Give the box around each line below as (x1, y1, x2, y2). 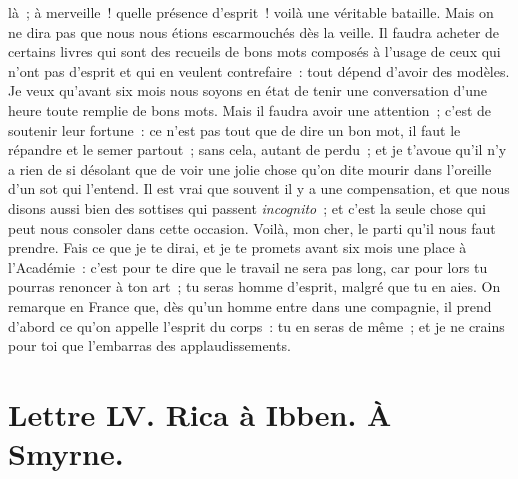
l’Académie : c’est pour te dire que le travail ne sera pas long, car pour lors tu (8, 256, 488, 277)
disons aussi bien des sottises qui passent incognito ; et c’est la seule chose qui (8, 197, 487, 218)
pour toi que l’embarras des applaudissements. (8, 335, 291, 356)
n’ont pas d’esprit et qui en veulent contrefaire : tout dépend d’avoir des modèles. (8, 60, 510, 81)
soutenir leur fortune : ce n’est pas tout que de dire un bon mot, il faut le (8, 119, 461, 140)
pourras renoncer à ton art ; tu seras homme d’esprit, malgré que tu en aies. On (8, 276, 501, 297)
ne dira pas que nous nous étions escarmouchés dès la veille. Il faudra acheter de (8, 21, 500, 42)
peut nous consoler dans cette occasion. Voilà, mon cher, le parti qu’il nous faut (8, 217, 496, 238)
